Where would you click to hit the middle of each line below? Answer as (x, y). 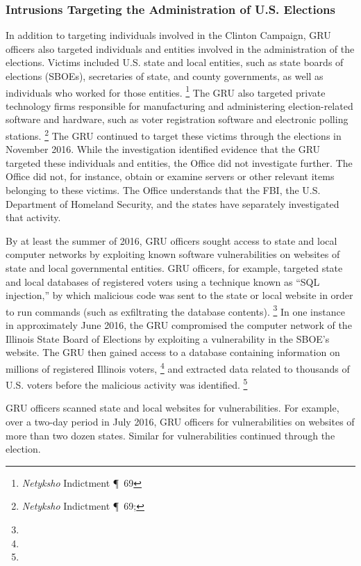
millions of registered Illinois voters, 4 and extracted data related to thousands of (178, 367)
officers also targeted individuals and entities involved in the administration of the (180, 48)
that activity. (33, 217)
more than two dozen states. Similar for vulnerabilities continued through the (170, 435)
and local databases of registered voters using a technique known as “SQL (163, 281)
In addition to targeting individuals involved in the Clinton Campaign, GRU (168, 35)
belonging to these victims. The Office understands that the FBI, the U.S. (163, 190)
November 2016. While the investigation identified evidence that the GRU (163, 149)
